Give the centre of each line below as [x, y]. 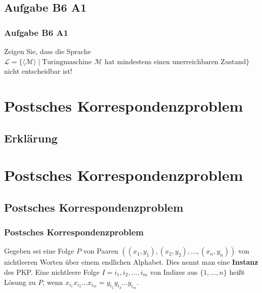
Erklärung [31, 138]
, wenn [53, 282]
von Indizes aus [174, 272]
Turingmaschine [67, 62]
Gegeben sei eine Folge [39, 251]
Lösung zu [20, 282]
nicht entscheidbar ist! [38, 71]
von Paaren [101, 251]
